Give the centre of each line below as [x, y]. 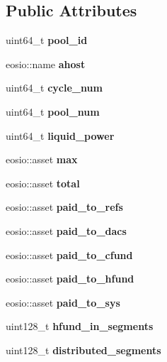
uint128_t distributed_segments [83, 350]
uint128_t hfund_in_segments [80, 326]
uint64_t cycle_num [54, 88]
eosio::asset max [42, 159]
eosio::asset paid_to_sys [63, 302]
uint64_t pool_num [53, 111]
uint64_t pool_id [47, 40]
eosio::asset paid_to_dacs [66, 230]
